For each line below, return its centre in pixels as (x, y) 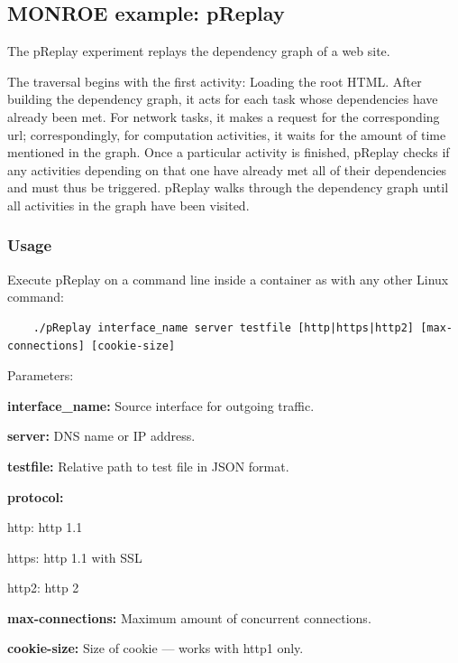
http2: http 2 (43, 588)
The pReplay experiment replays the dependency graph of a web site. (199, 51)
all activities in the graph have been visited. (128, 205)
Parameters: (41, 375)
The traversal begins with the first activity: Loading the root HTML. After (215, 81)
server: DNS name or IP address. (101, 436)
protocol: (36, 496)
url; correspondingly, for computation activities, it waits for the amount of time (227, 134)
